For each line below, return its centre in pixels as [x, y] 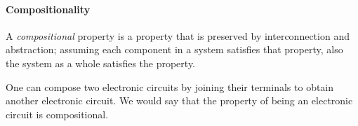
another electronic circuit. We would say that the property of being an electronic [179, 100]
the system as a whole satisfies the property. [101, 63]
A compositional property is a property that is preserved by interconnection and [178, 35]
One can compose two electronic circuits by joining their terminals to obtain [170, 86]
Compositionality [48, 9]
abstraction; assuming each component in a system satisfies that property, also [174, 49]
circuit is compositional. [57, 114]
